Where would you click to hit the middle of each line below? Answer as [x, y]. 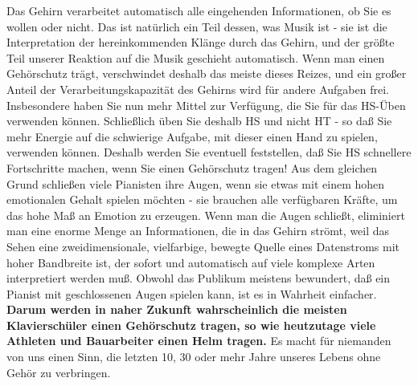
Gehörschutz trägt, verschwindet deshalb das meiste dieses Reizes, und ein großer [207, 73]
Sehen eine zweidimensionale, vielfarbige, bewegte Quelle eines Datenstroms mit [203, 246]
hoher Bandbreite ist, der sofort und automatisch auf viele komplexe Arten [191, 262]
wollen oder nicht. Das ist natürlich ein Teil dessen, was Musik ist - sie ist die [197, 26]
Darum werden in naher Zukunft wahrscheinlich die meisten [177, 309]
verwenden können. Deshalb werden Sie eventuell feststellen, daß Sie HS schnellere [209, 152]
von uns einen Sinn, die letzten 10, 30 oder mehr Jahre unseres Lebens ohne [194, 357]
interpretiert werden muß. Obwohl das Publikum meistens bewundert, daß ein [199, 278]
